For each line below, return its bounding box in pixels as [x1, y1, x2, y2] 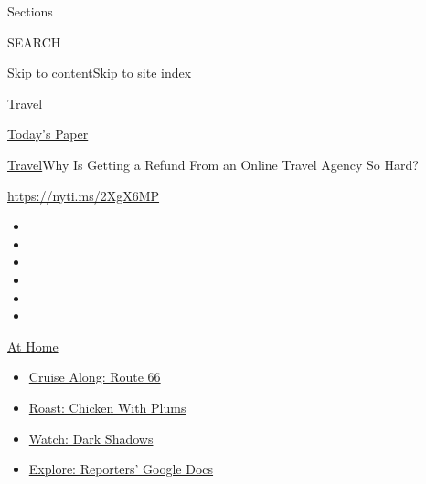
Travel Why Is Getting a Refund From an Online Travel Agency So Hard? [7, 154, 419, 174]
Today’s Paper [7, 124, 89, 143]
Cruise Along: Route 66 [28, 367, 161, 386]
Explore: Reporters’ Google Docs [28, 459, 214, 479]
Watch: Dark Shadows [28, 428, 154, 447]
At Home [7, 336, 59, 355]
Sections [7, 2, 53, 20]
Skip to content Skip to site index [7, 63, 192, 82]
